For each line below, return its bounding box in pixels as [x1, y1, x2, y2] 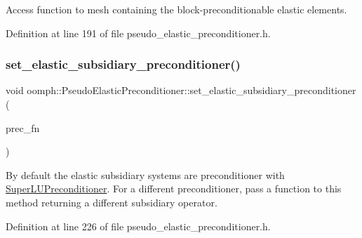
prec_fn [6, 120, 40, 135]
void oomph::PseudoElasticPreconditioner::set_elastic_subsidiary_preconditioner [6, 83, 356, 98]
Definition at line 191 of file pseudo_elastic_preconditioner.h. [6, 25, 271, 40]
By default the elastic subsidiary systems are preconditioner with [6, 167, 285, 182]
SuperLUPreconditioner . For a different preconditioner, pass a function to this [6, 181, 342, 196]
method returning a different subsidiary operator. [6, 194, 217, 209]
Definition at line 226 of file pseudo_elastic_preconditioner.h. [6, 218, 271, 233]
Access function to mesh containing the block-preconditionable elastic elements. [6, 2, 347, 16]
